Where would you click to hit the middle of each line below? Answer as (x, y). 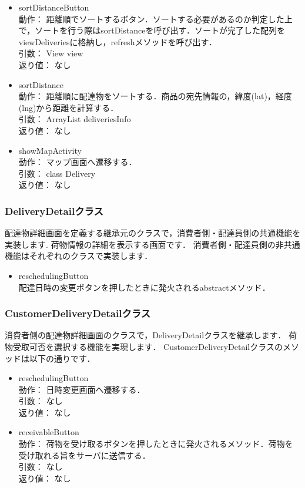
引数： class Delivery (57, 173)
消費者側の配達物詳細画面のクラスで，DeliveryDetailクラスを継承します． (145, 335)
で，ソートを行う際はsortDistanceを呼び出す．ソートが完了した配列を (152, 30)
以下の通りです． (62, 358)
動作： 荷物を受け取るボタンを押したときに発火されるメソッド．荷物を (156, 444)
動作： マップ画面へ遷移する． (78, 162)
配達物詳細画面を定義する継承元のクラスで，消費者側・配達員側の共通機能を (153, 233)
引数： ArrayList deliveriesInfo (75, 119)
